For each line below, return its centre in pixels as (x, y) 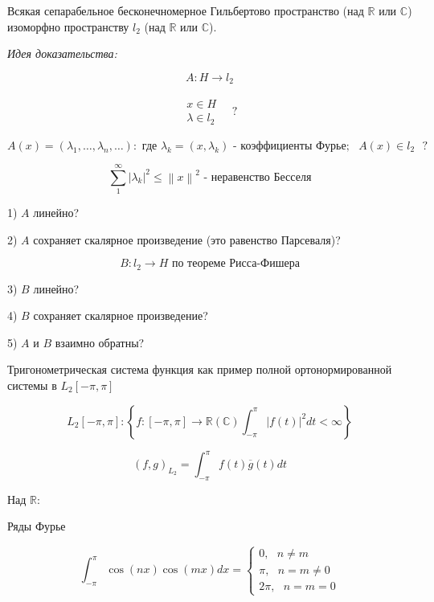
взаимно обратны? (100, 342)
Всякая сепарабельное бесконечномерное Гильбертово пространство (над (186, 10)
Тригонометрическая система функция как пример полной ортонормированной (200, 369)
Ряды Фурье (37, 526)
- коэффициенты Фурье (290, 146)
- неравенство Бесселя (258, 177)
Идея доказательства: (62, 53)
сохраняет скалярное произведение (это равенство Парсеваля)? (187, 239)
